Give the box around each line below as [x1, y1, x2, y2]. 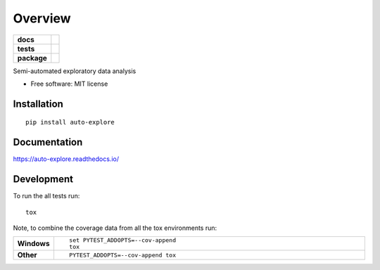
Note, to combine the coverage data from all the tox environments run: [13, 224, 217, 232]
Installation [13, 98, 63, 110]
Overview [13, 11, 71, 26]
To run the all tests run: [13, 192, 80, 200]
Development [13, 173, 74, 186]
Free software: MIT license [30, 79, 108, 88]
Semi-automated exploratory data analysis [13, 67, 137, 75]
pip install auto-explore [25, 118, 115, 127]
